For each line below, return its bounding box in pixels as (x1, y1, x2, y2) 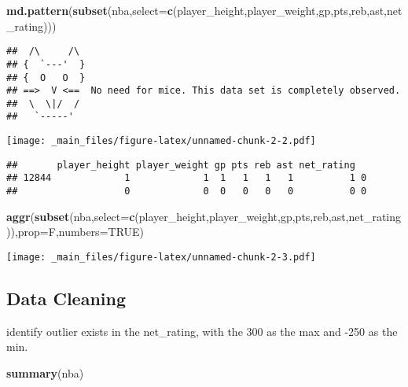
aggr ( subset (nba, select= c (6, 208, 135, 224)
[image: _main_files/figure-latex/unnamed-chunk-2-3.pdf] (6, 251, 316, 263)
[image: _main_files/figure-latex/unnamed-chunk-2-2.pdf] (6, 135, 316, 147)
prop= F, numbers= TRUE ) (17, 223, 145, 240)
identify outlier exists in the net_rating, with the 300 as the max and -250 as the (6, 322, 398, 339)
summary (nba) (6, 364, 84, 381)
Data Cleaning (6, 286, 126, 310)
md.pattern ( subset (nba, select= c (6, 2, 173, 18)
